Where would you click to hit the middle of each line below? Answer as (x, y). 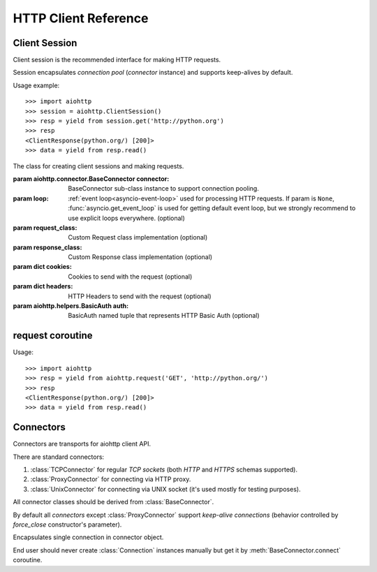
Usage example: (36, 85)
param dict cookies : (43, 267)
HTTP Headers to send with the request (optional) (140, 296)
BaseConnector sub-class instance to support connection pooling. (164, 189)
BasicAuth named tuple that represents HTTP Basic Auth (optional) (164, 316)
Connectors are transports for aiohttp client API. (82, 444)
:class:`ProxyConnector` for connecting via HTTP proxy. (111, 479)
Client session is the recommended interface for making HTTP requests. (117, 60)
